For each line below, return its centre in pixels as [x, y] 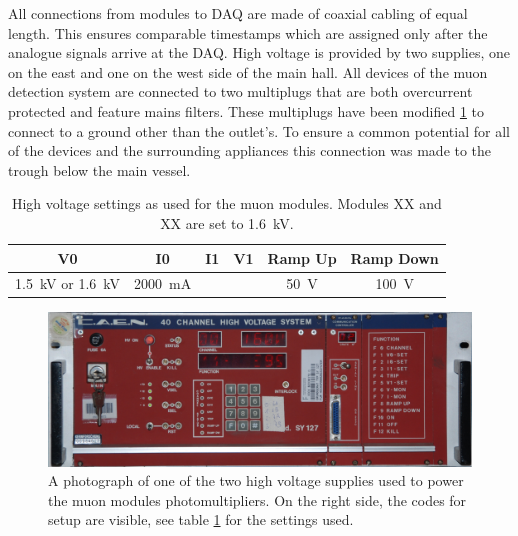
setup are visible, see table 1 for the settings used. [201, 519]
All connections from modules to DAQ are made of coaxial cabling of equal [238, 13]
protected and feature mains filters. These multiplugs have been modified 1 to [246, 110]
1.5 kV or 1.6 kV [68, 283]
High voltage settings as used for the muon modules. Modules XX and [226, 203]
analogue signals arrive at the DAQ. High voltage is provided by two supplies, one [259, 52]
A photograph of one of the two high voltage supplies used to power [256, 480]
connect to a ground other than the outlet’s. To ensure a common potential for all [259, 130]
